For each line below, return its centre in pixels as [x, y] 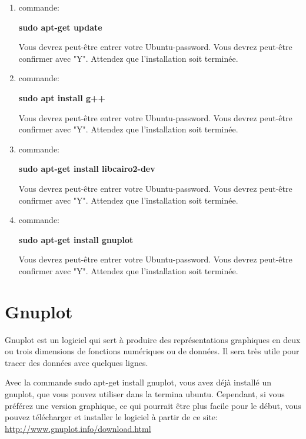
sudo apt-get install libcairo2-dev [87, 169]
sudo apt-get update [60, 27]
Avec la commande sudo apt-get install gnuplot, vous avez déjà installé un [138, 382]
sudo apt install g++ [62, 97]
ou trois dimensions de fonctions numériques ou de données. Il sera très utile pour [152, 351]
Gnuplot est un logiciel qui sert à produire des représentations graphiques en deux [153, 339]
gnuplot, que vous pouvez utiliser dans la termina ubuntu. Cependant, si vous [145, 394]
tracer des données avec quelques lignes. [76, 362]
